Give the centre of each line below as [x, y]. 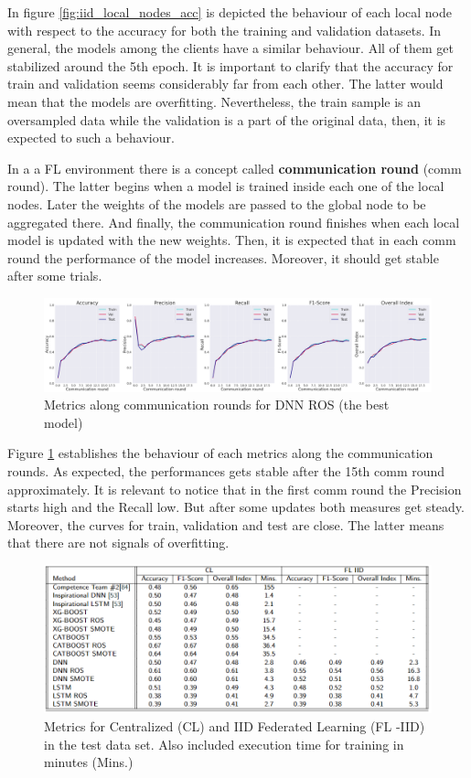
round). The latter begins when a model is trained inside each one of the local [226, 186]
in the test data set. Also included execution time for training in [224, 744]
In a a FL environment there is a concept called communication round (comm [235, 168]
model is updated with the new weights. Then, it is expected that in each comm [232, 240]
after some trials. [55, 276]
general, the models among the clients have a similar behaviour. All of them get [230, 48]
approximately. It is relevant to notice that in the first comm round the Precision [235, 489]
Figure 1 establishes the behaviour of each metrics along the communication [220, 453]
